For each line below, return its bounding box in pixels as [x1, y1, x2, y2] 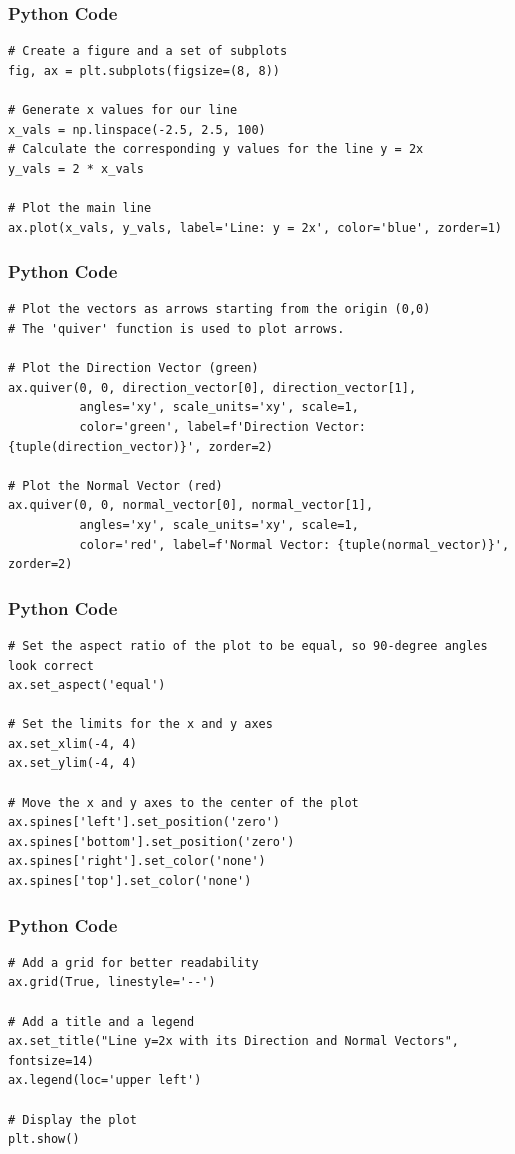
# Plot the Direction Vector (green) [8, 361, 259, 376]
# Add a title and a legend [8, 1014, 195, 1029]
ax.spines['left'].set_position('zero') [8, 815, 281, 830]
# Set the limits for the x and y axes [8, 717, 273, 732]
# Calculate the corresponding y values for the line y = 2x [8, 142, 424, 157]
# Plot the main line [8, 200, 152, 215]
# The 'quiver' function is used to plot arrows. [8, 321, 345, 336]
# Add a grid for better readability [8, 955, 259, 970]
